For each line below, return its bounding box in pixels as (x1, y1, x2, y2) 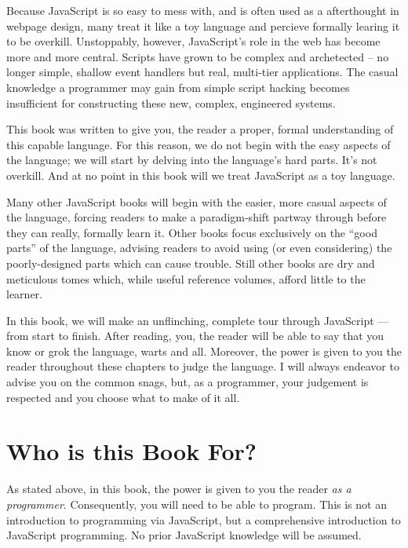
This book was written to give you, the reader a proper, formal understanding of (6, 121, 394, 137)
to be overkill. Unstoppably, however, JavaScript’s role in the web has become (6, 33, 381, 49)
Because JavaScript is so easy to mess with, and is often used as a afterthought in (6, 2, 399, 18)
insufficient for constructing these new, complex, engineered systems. (6, 94, 336, 111)
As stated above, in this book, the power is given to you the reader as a (6, 480, 352, 497)
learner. (6, 286, 42, 302)
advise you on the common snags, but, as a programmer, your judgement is (6, 374, 369, 390)
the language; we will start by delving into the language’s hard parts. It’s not (6, 152, 377, 168)
